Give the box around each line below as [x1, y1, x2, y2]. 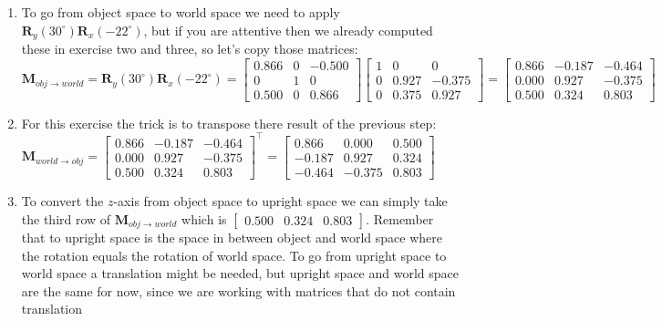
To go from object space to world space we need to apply [21, 3, 340, 21]
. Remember [366, 209, 434, 228]
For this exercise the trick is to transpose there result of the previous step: [21, 113, 437, 132]
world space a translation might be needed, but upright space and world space [21, 264, 459, 283]
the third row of [21, 209, 111, 228]
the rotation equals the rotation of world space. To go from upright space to [21, 245, 447, 264]
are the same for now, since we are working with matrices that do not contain [21, 281, 456, 300]
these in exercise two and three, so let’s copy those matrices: [21, 39, 358, 58]
